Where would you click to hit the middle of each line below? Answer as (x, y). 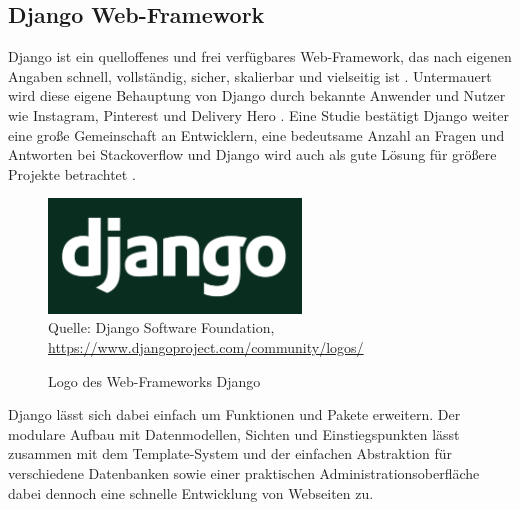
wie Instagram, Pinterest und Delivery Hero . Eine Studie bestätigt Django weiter (258, 114)
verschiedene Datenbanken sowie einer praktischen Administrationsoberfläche (244, 473)
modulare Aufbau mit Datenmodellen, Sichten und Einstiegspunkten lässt (234, 433)
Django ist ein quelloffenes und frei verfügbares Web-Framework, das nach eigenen (260, 56)
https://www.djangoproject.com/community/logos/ (206, 347)
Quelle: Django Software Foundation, (161, 327)
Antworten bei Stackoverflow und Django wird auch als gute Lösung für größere (252, 154)
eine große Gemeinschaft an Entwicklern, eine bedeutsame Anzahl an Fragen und (256, 134)
